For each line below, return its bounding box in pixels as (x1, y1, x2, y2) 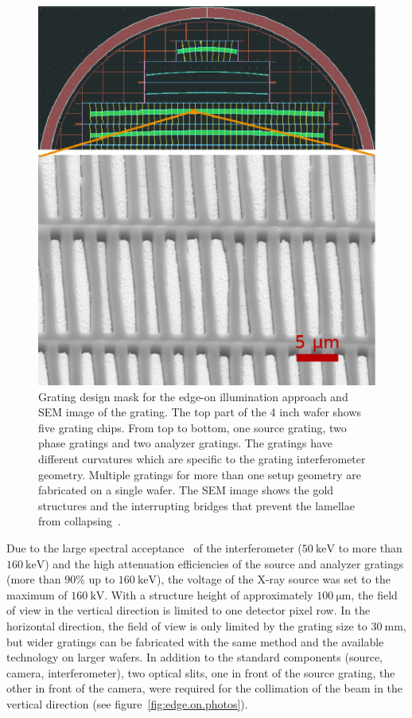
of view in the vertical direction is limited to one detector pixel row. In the (6, 602, 371, 618)
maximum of (6, 586, 68, 603)
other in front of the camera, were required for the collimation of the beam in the (6, 680, 403, 697)
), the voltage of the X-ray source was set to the (157, 571, 391, 587)
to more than (338, 540, 402, 556)
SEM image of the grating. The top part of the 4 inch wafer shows (38, 404, 362, 420)
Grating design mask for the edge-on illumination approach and (38, 388, 348, 404)
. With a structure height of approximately (104, 586, 313, 603)
